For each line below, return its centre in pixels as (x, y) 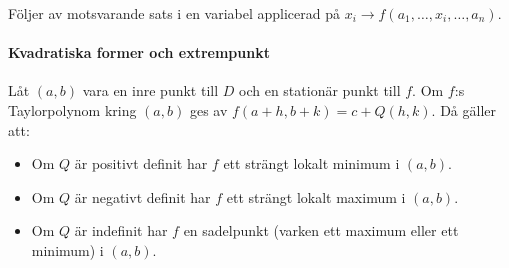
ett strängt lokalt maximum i (316, 196)
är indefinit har (121, 230)
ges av (208, 109)
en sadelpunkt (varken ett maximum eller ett (321, 230)
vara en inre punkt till (150, 90)
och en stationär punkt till (320, 90)
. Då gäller (463, 109)
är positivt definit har (141, 163)
